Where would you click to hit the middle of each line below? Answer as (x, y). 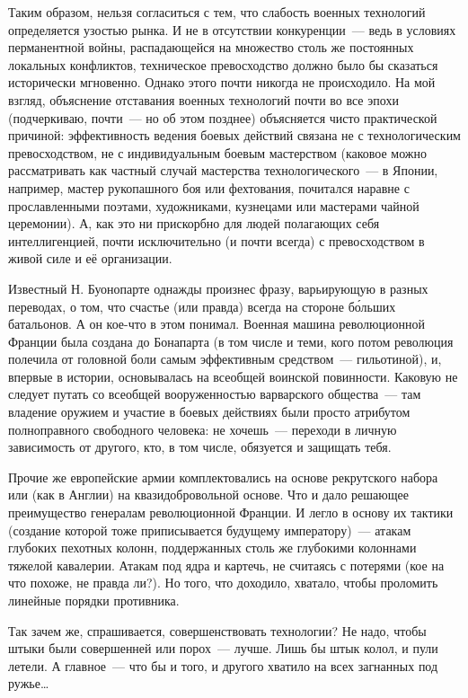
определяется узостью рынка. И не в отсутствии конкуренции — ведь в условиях (232, 29)
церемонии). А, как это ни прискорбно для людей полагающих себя (194, 223)
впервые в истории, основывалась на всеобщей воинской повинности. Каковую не (233, 376)
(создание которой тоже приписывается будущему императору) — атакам (210, 530)
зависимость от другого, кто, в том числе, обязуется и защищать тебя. (200, 447)
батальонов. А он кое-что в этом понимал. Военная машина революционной (217, 324)
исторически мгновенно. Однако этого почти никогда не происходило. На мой (222, 82)
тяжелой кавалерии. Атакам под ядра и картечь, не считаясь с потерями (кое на (226, 565)
